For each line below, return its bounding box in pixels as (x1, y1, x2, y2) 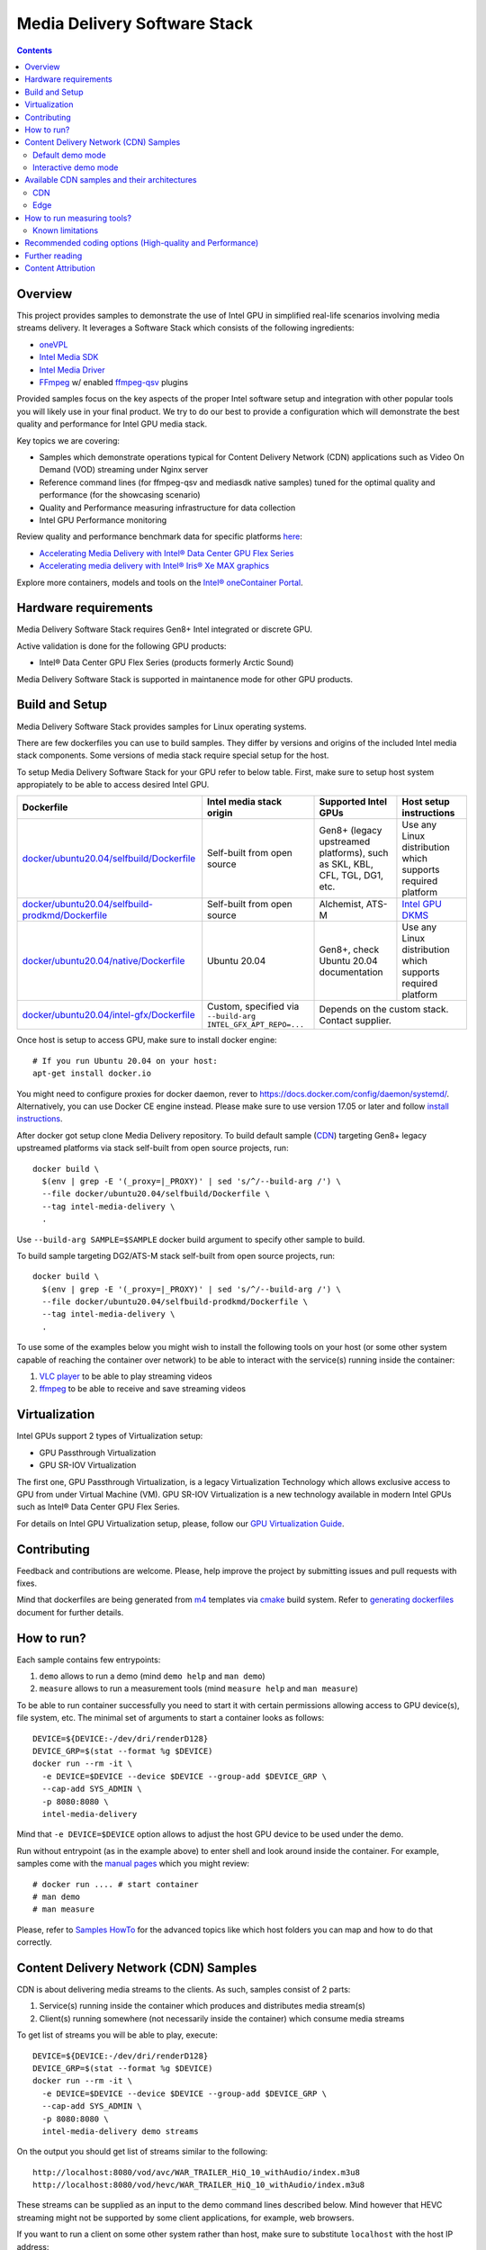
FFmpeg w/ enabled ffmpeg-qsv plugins (39, 377, 189, 388)
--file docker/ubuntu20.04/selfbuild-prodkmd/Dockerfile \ (41, 1297, 308, 1307)
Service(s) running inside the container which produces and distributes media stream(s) (39, 2001, 366, 2011)
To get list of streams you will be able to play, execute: (16, 2029, 218, 2040)
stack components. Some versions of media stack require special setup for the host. (16, 750, 329, 760)
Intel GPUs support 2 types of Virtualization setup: (16, 1431, 203, 1442)
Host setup (401, 796, 450, 808)
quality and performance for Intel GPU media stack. (16, 418, 208, 429)
